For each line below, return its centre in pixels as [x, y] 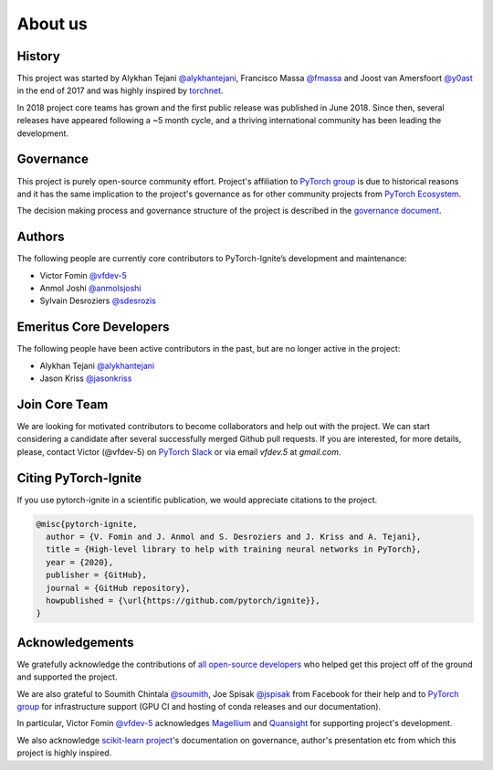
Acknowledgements [75, 643]
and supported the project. [67, 677]
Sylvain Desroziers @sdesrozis [98, 301]
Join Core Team [63, 404]
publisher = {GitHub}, [97, 575]
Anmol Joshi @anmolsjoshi [90, 288]
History [39, 56]
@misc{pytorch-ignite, [87, 524]
